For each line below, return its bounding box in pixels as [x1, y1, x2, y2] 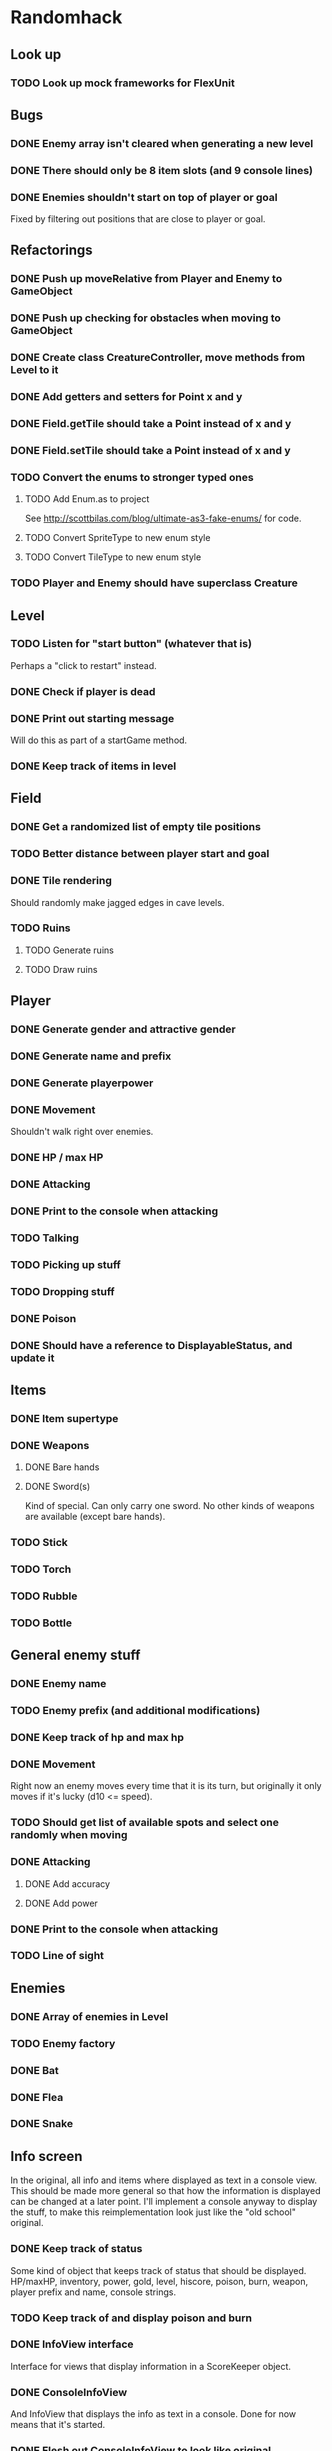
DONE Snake [10, 2117, 73, 2131]
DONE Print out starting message [10, 711, 175, 725]
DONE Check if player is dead [10, 684, 156, 698]
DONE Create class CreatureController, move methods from [10, 351, 306, 365]
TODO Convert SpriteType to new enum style [24, 532, 211, 544]
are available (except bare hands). [24, 1511, 166, 1523]
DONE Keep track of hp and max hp [10, 1731, 185, 1745]
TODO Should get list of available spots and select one [10, 1816, 280, 1830]
